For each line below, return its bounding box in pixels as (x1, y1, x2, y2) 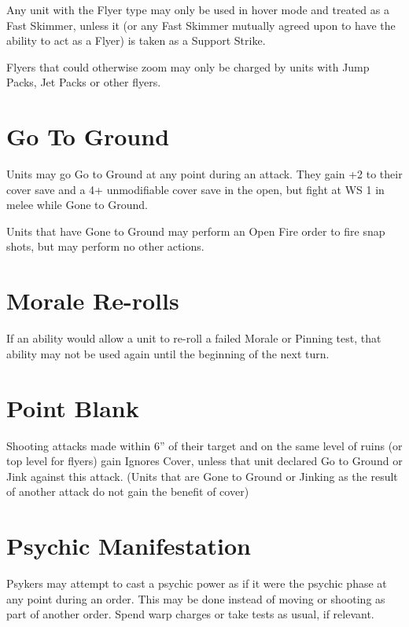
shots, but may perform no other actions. (6, 238, 204, 255)
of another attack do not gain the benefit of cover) (6, 483, 249, 500)
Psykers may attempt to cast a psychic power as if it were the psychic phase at (6, 575, 387, 591)
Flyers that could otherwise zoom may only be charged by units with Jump (6, 58, 370, 75)
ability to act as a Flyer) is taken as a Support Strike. (6, 32, 266, 49)
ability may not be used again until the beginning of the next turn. (6, 345, 330, 361)
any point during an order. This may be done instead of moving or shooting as (6, 590, 385, 607)
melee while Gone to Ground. (6, 196, 148, 213)
